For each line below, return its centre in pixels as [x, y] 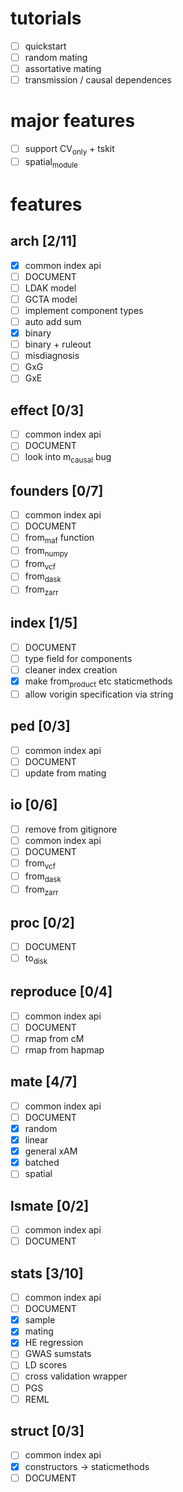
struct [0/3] [47, 1431]
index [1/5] [44, 623]
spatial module [51, 162]
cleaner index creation [71, 670]
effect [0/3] [47, 410]
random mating [56, 57]
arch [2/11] [43, 241]
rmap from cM [54, 1038]
